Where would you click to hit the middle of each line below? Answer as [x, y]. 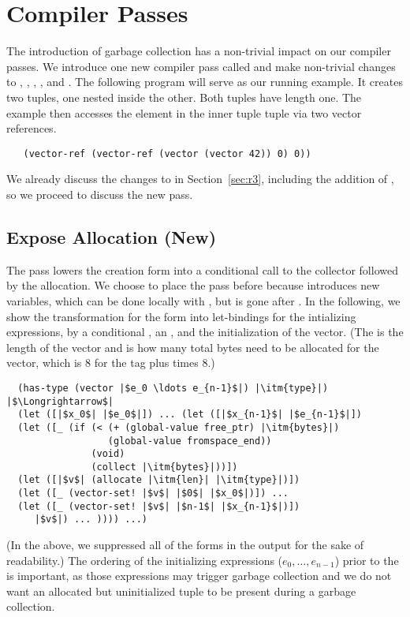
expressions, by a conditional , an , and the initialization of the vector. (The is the [205, 332]
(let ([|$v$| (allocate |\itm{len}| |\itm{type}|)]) [159, 480]
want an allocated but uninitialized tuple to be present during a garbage [181, 591]
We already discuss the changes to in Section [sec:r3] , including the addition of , [200, 179]
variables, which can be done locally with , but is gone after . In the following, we [203, 300]
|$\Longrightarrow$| [60, 401]
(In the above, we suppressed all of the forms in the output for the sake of [185, 545]
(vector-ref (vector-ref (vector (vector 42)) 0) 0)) [167, 153]
